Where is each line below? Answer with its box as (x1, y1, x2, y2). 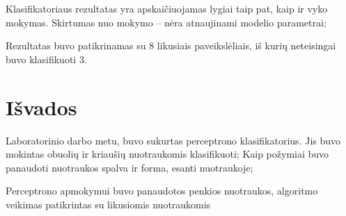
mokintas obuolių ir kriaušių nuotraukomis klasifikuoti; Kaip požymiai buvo (6, 147, 329, 161)
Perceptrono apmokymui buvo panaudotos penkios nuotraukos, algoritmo (6, 183, 318, 198)
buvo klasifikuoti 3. (6, 51, 87, 66)
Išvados (6, 92, 77, 121)
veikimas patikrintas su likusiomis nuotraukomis (6, 197, 211, 211)
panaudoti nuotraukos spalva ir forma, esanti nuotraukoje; (6, 160, 253, 174)
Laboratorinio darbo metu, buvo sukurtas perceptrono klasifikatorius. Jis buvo (6, 133, 341, 147)
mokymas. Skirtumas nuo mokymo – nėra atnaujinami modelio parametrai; (6, 15, 327, 29)
